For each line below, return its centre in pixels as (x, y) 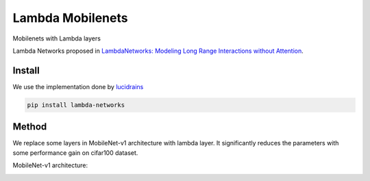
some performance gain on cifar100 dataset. (75, 153)
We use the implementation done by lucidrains (78, 86)
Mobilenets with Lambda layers (57, 38)
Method (30, 127)
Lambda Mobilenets (70, 18)
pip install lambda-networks (76, 105)
